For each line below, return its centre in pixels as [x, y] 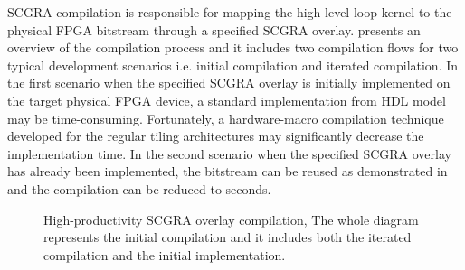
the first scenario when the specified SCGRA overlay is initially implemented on [229, 83]
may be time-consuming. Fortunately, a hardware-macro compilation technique [226, 118]
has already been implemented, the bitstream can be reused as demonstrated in [228, 171]
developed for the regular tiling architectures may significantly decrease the [216, 136]
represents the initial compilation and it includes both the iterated [228, 237]
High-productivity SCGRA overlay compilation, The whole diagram [231, 219]
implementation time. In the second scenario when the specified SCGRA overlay [229, 153]
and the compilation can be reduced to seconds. [139, 188]
